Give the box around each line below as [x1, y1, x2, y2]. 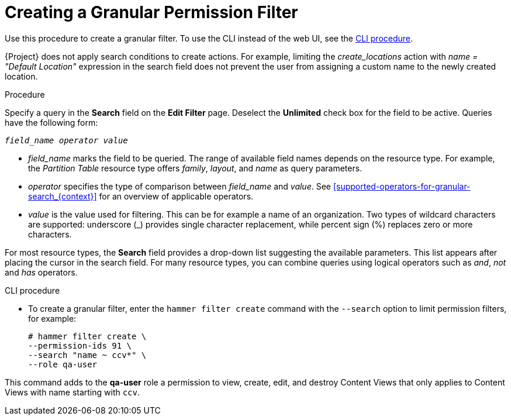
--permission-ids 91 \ [28, 340, 132, 350]
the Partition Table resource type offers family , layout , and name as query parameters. [28, 163, 362, 173]
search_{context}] [28, 191, 97, 201]
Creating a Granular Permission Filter [5, 2, 298, 22]
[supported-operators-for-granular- [333, 181, 471, 191]
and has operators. [5, 267, 78, 277]
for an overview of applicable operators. [99, 191, 254, 201]
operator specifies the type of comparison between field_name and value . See [28, 181, 331, 191]
